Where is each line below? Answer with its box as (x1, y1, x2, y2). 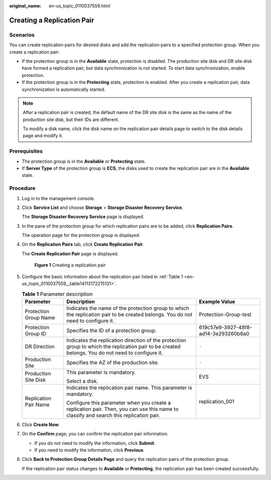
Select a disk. (66, 377, 98, 385)
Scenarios (9, 31, 35, 38)
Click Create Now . (22, 421, 60, 427)
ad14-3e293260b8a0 (199, 330, 249, 337)
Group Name (25, 314, 55, 321)
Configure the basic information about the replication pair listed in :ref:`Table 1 (22, 273, 183, 279)
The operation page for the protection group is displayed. (22, 232, 141, 238)
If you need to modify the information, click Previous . (34, 447, 145, 453)
